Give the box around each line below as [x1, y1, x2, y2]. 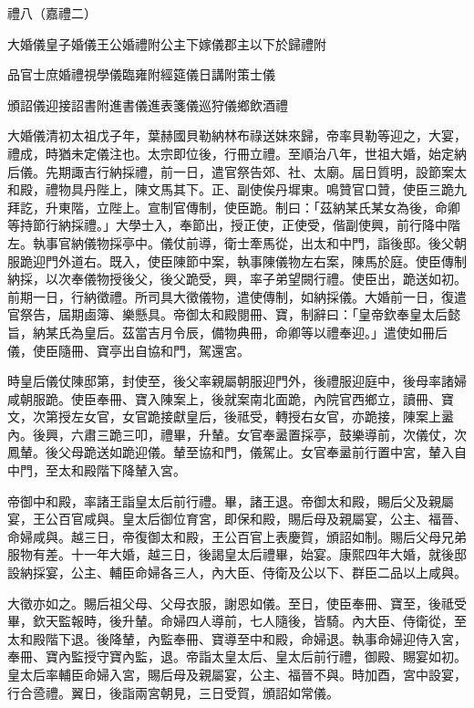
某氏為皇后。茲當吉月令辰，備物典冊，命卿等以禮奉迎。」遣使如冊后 [45, 322, 448, 341]
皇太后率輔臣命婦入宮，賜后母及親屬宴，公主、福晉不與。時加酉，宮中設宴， [7, 665, 467, 683]
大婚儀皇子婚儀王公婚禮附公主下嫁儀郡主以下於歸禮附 [7, 34, 326, 53]
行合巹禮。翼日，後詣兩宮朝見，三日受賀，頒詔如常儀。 [7, 682, 339, 702]
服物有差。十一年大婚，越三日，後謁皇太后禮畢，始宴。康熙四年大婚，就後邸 [7, 545, 467, 564]
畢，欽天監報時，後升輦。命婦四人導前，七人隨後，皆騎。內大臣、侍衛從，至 [7, 611, 467, 630]
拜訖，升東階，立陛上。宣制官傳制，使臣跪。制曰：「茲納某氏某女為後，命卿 [7, 197, 460, 216]
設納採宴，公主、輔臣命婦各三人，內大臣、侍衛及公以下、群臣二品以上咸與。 [7, 563, 467, 582]
